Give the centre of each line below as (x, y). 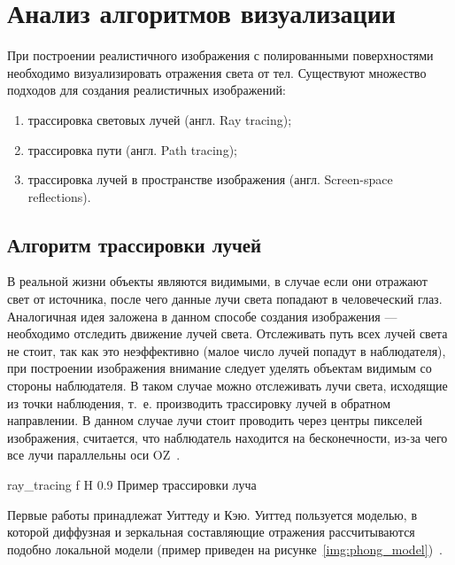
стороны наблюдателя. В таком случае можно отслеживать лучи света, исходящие (227, 386)
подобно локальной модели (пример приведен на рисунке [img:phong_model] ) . (225, 549)
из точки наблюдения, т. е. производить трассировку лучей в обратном (199, 402)
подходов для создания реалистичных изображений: (147, 90)
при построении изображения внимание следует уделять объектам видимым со (220, 368)
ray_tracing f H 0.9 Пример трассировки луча (132, 485)
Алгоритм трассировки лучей (135, 244)
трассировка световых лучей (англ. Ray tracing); (160, 119)
